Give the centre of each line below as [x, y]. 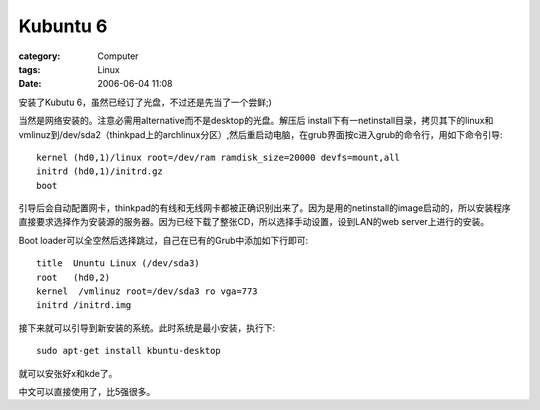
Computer [118, 56]
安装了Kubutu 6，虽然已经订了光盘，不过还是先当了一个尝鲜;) [145, 102]
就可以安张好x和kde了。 [68, 373]
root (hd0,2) [73, 277]
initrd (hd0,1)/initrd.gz [100, 171]
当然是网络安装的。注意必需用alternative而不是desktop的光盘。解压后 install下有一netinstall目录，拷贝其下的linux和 [256, 121]
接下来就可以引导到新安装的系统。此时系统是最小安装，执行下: [147, 327]
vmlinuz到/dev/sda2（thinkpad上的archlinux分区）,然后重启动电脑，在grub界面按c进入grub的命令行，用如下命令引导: [261, 134]
